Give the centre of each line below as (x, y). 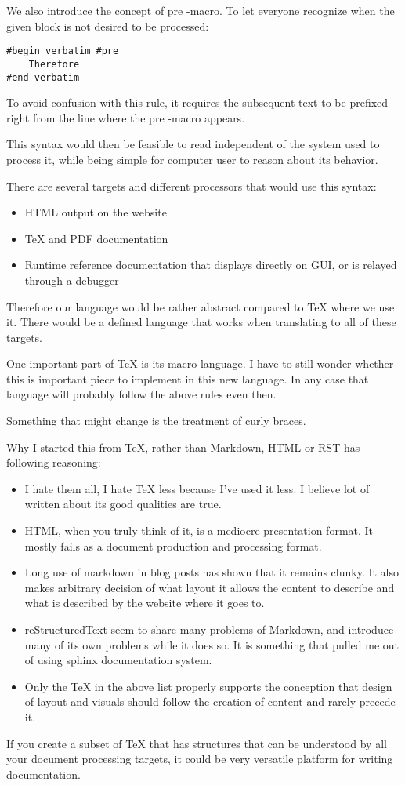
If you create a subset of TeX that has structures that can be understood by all (197, 743)
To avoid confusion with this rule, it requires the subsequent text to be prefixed (197, 102)
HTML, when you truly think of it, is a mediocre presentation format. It (199, 531)
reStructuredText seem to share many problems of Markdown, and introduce (209, 629)
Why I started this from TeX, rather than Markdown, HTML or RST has (183, 447)
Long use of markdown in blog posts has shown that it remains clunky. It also (212, 572)
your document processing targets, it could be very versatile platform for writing (200, 759)
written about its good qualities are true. (123, 504)
